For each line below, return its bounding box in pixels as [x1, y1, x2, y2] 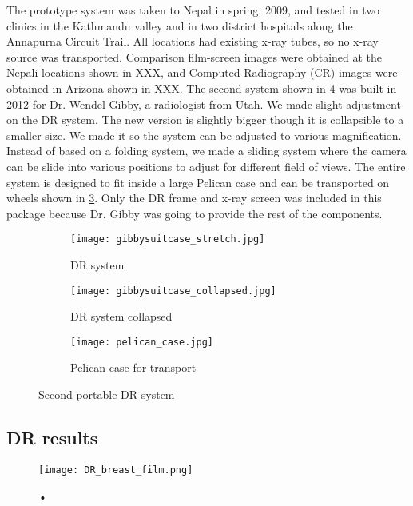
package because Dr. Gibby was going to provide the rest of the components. [6, 205, 383, 221]
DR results [6, 425, 98, 450]
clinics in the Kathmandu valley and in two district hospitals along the [6, 17, 353, 34]
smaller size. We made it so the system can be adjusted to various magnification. [6, 126, 402, 143]
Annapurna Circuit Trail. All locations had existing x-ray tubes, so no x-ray [6, 33, 379, 50]
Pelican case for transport [70, 359, 197, 376]
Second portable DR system [38, 386, 175, 403]
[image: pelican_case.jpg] [70, 336, 213, 348]
